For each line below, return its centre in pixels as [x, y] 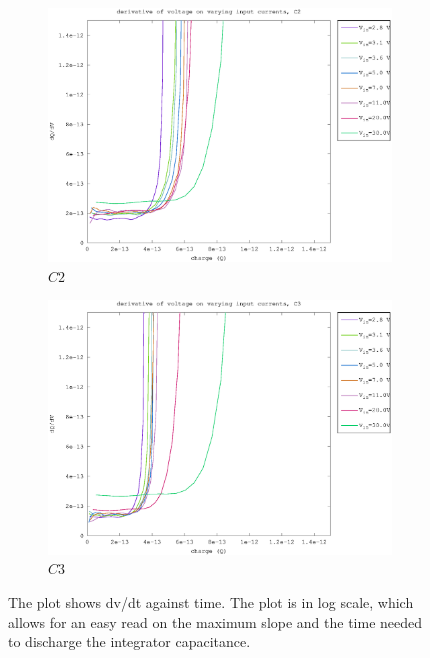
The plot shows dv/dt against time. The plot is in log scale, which [211, 601]
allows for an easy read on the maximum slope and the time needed [215, 621]
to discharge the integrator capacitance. [129, 641]
